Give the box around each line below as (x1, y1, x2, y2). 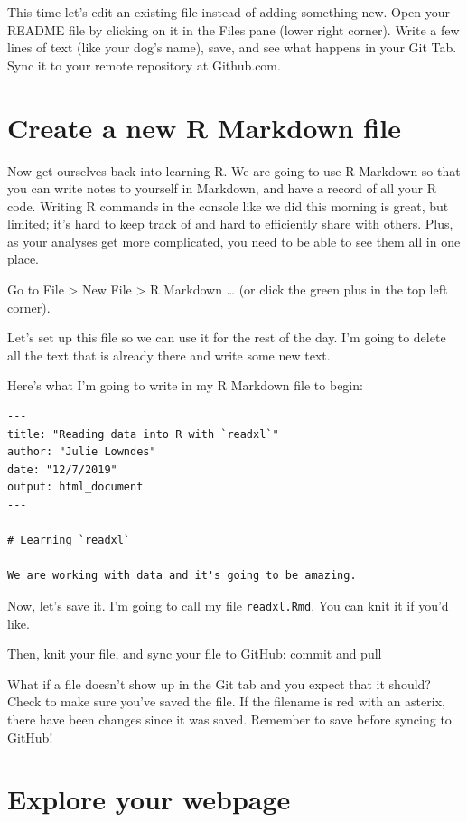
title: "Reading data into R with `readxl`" (7, 427, 279, 441)
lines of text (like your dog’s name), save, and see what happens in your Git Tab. (7, 38, 457, 57)
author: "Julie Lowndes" (7, 445, 156, 459)
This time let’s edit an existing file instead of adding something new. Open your (7, 3, 451, 21)
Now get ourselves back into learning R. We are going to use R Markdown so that (7, 161, 461, 180)
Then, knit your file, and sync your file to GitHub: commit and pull (7, 644, 382, 663)
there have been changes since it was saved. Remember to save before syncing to (7, 710, 452, 728)
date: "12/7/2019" (7, 462, 117, 476)
